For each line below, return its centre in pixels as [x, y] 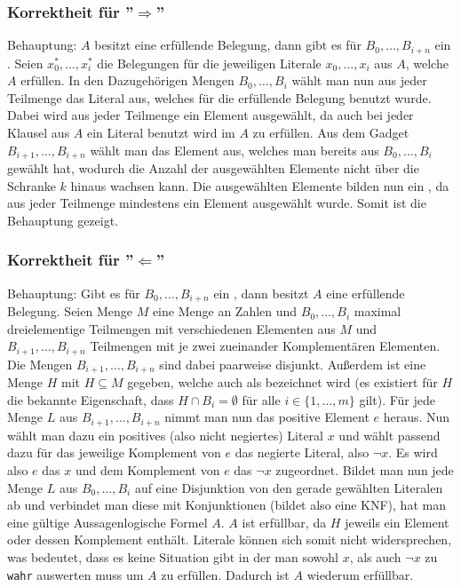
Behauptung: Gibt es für [74, 293]
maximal [378, 311]
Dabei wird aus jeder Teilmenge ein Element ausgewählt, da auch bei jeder [211, 115]
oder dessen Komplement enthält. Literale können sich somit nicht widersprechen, [230, 539]
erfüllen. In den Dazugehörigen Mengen [127, 80]
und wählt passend [389, 435]
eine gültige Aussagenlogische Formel [107, 522]
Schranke [32, 185]
